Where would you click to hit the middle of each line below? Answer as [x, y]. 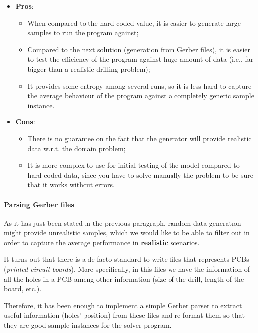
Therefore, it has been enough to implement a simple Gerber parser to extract [123, 305]
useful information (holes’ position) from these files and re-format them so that [125, 315]
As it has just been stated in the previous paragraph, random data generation [123, 223]
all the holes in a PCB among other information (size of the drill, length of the [124, 278]
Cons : [25, 122]
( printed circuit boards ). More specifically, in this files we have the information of [127, 269]
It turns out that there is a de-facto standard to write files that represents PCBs [127, 259]
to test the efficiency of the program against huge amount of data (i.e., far [140, 59]
